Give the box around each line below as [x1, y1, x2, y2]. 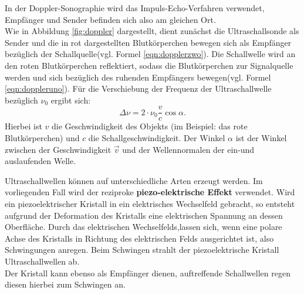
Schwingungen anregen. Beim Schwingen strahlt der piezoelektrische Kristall [5, 243, 279, 256]
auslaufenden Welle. [5, 155, 76, 167]
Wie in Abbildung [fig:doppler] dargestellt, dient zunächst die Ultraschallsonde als [5, 25, 299, 37]
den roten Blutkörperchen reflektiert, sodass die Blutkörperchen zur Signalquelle [5, 59, 293, 71]
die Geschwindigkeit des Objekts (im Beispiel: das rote [52, 120, 248, 132]
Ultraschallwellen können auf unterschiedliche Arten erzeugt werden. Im [5, 174, 263, 186]
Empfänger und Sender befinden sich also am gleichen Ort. [5, 13, 216, 25]
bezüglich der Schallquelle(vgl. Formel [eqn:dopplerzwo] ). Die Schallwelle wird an [5, 48, 296, 60]
